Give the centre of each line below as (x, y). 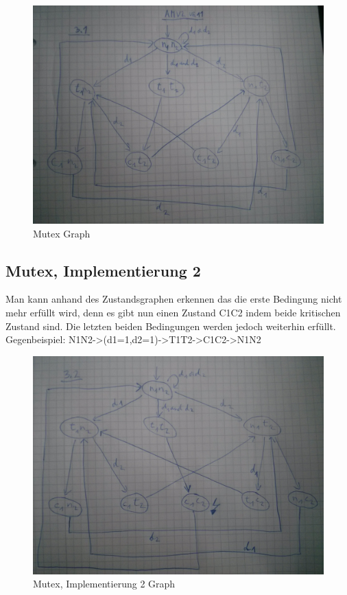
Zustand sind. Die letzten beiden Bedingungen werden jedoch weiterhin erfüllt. (171, 326)
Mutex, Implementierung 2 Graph (104, 584)
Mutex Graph (62, 233)
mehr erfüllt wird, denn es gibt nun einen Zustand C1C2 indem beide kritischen (173, 312)
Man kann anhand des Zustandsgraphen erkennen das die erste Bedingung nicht (174, 299)
